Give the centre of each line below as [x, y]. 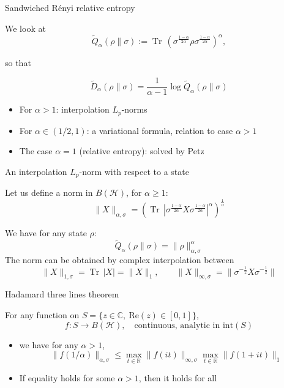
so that [18, 62]
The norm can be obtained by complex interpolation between [120, 259]
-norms [134, 109]
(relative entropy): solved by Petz [142, 151]
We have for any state [46, 233]
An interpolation [36, 171]
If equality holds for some [67, 378]
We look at [25, 28]
